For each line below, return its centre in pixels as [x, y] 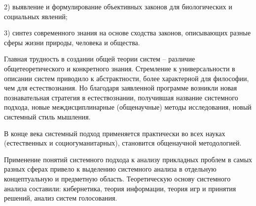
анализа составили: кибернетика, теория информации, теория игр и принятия [120, 188]
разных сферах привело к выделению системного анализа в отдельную [110, 169]
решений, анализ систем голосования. [61, 198]
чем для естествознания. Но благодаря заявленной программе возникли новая [121, 88]
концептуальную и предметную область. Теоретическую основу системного [117, 178]
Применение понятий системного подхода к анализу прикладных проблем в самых [128, 159]
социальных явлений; [36, 16]
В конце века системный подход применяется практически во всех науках [115, 133]
